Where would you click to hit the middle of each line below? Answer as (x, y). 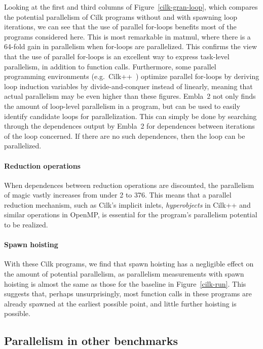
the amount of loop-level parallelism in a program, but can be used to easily (122, 106)
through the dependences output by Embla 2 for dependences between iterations (129, 126)
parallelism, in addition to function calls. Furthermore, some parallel (110, 66)
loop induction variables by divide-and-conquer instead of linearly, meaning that (128, 86)
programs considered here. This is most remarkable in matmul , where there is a (127, 36)
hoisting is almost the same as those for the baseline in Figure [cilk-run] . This (125, 283)
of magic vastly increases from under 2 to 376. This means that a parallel (118, 195)
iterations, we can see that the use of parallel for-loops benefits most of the (120, 27)
